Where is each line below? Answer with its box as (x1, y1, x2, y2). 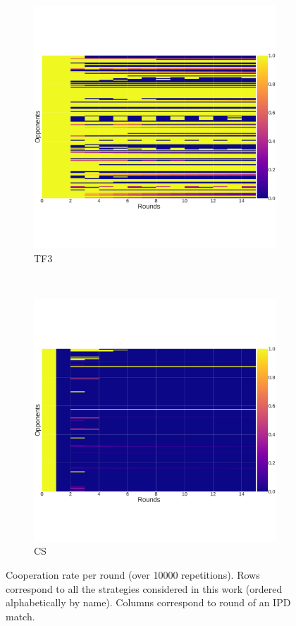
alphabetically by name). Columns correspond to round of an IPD (6, 595, 291, 610)
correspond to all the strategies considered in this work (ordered (6, 581, 283, 596)
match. (6, 608, 35, 623)
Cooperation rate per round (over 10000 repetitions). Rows (6, 567, 260, 582)
